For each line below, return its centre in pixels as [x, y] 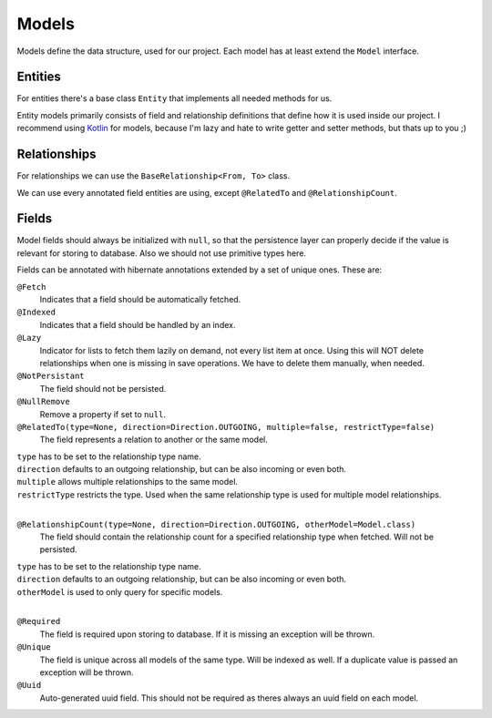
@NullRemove [43, 402]
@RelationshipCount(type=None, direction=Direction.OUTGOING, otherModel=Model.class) [216, 524]
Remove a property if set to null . [102, 414]
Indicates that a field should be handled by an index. [138, 324]
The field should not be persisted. [103, 388]
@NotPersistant [51, 376]
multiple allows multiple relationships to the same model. [128, 482]
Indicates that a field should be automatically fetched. [140, 299]
